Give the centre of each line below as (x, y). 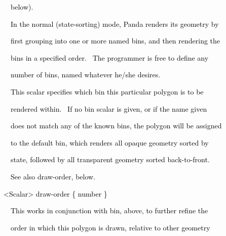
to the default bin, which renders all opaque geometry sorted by (109, 142)
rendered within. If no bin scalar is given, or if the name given (109, 108)
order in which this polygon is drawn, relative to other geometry (110, 227)
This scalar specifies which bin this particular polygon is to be (107, 91)
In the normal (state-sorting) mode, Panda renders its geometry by (115, 23)
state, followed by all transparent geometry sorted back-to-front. (110, 159)
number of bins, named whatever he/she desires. (85, 75)
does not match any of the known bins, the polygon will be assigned (116, 126)
